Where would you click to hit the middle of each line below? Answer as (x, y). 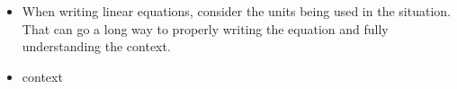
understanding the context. (96, 46)
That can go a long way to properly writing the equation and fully (205, 28)
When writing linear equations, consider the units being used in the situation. (236, 11)
